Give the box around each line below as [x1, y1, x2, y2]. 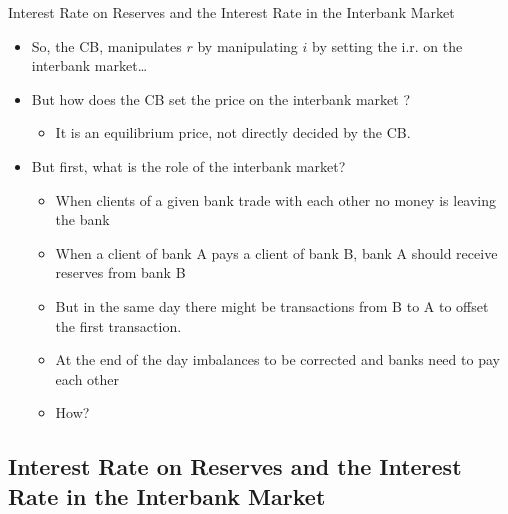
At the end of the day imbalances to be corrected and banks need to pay [55, 349, 500, 370]
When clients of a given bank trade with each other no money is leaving [55, 189, 497, 210]
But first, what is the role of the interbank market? [31, 155, 346, 176]
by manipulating [197, 35, 298, 56]
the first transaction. [55, 315, 182, 336]
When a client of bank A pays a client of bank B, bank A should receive [55, 242, 498, 263]
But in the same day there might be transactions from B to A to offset [55, 295, 489, 316]
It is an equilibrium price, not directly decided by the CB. [55, 122, 411, 143]
